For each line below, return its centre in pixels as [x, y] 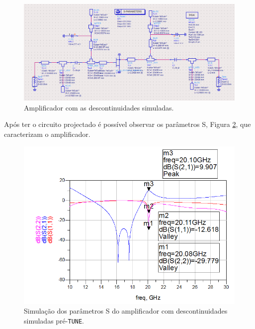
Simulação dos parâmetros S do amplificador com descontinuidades [126, 311]
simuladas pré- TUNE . [54, 320]
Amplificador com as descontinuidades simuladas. [99, 107]
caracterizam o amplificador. [47, 134]
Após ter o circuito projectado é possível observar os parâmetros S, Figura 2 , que [127, 124]
